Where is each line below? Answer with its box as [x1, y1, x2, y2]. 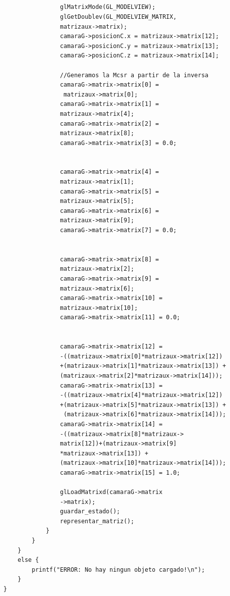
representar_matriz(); [60, 517, 134, 525]
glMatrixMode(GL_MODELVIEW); [60, 3, 155, 11]
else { [17, 556, 39, 564]
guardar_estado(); [60, 508, 120, 515]
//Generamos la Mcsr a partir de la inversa [60, 71, 209, 79]
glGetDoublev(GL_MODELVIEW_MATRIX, [60, 13, 177, 20]
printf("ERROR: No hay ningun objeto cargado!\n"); [32, 566, 205, 573]
